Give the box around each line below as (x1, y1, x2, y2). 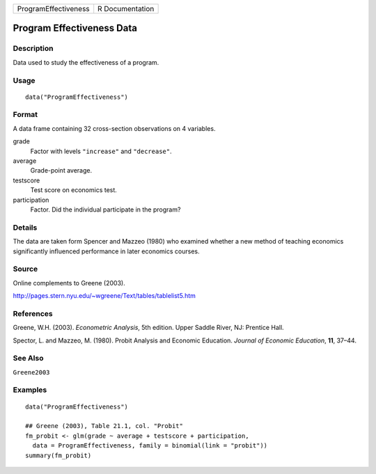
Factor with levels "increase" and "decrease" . (30, 147, 172, 155)
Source (13, 264, 38, 274)
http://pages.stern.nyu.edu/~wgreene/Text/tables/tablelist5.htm (13, 292, 196, 300)
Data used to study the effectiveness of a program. (13, 58, 159, 66)
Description (13, 44, 54, 54)
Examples (13, 385, 47, 395)
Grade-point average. (30, 166, 93, 175)
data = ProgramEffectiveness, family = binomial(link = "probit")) (32, 442, 268, 450)
